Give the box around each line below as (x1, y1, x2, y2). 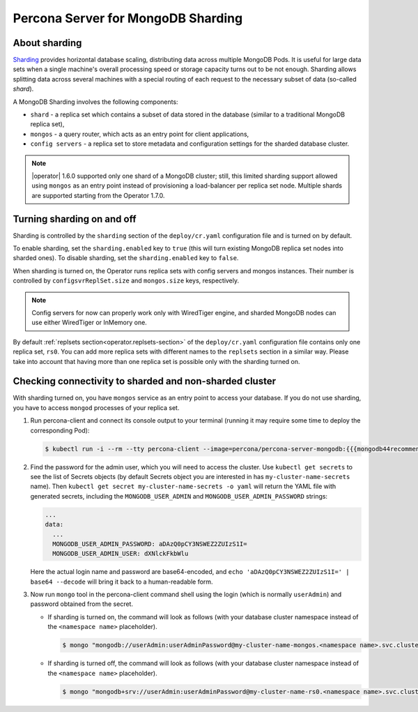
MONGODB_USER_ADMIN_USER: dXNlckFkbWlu (52, 550, 189, 558)
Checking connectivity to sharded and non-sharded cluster (13, 375, 277, 387)
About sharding (13, 37, 82, 49)
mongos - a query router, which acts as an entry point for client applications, (30, 130, 249, 138)
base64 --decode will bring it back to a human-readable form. (30, 577, 213, 586)
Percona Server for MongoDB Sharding (13, 10, 243, 26)
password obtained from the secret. (30, 600, 134, 608)
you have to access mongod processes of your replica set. (13, 403, 180, 411)
